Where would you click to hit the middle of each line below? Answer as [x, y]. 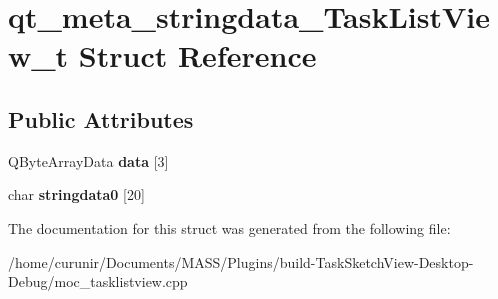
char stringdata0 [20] [76, 194]
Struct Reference [197, 55]
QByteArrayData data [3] [88, 160]
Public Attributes [101, 118]
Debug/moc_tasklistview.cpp [98, 281]
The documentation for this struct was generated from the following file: [229, 227]
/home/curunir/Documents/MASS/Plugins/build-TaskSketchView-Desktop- [241, 261]
